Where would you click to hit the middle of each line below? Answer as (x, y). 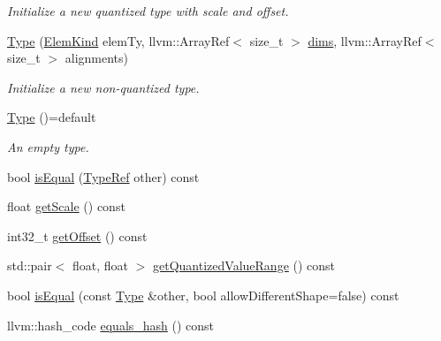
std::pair (30, 265)
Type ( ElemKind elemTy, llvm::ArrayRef (118, 40)
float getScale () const (66, 206)
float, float (101, 265)
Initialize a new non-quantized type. (103, 87)
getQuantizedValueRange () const (244, 265)
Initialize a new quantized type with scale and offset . (148, 11)
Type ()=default (52, 117)
